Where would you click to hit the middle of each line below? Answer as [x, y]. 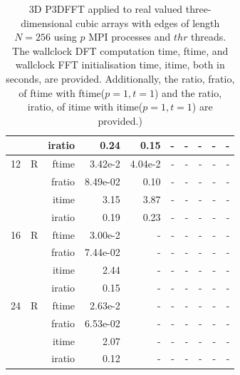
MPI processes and [130, 37]
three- [198, 9]
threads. [209, 37]
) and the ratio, [188, 92]
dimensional [47, 22]
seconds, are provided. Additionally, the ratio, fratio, [120, 78]
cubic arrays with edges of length [148, 22]
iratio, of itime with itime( [85, 107]
